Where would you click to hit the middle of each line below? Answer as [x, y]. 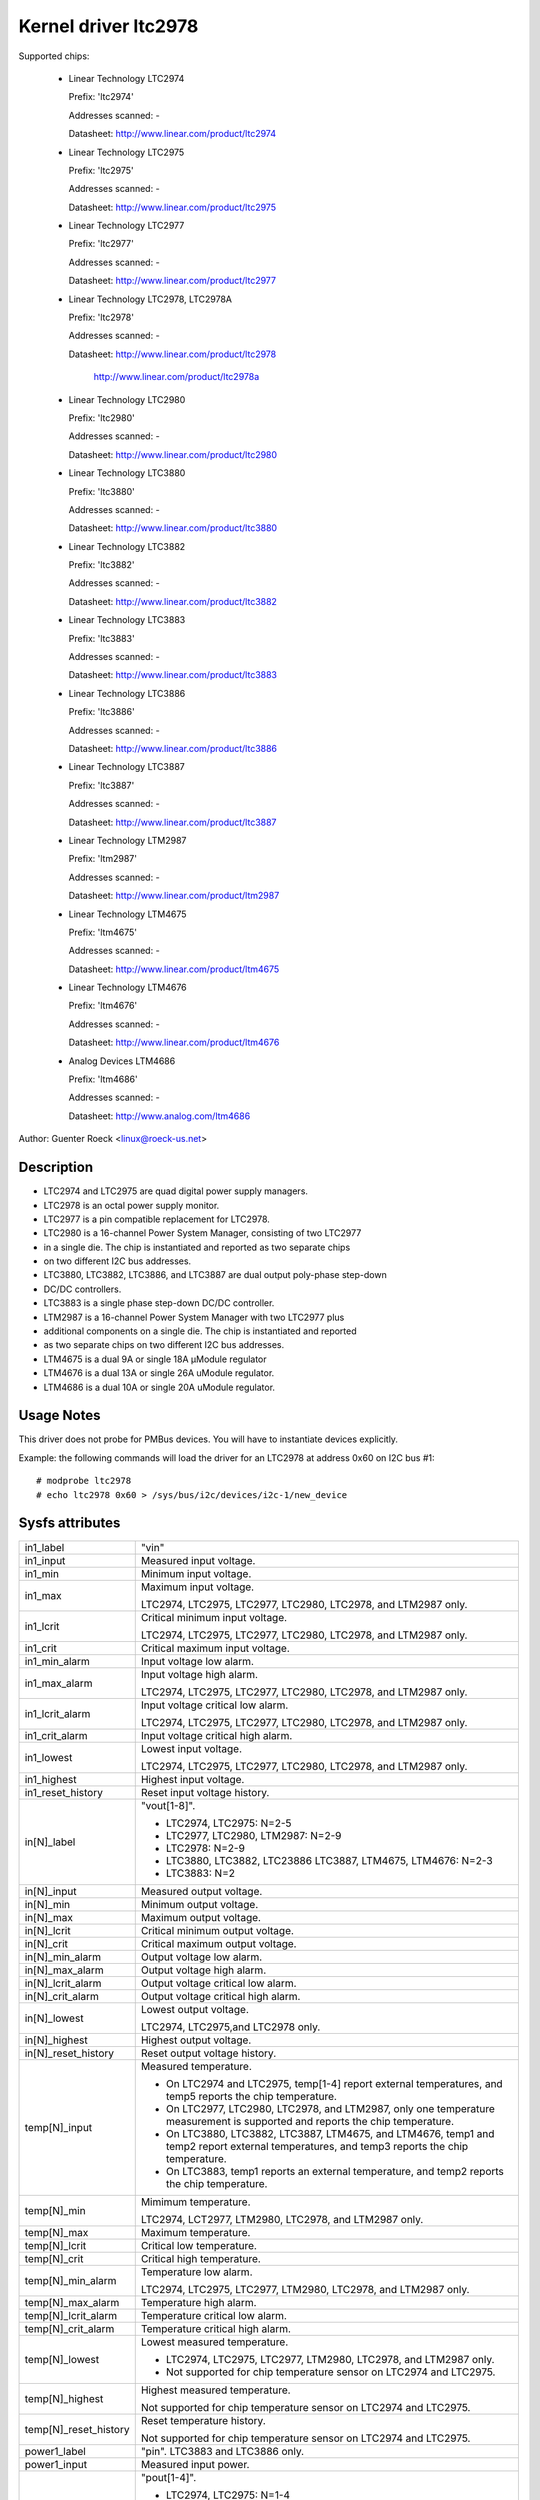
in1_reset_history [64, 1792]
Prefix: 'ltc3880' [101, 491]
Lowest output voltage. [195, 2009]
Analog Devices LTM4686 [122, 1061]
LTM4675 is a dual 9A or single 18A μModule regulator [155, 1359]
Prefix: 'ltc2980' [101, 417]
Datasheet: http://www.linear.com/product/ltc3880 [173, 528]
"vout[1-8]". [168, 1805]
